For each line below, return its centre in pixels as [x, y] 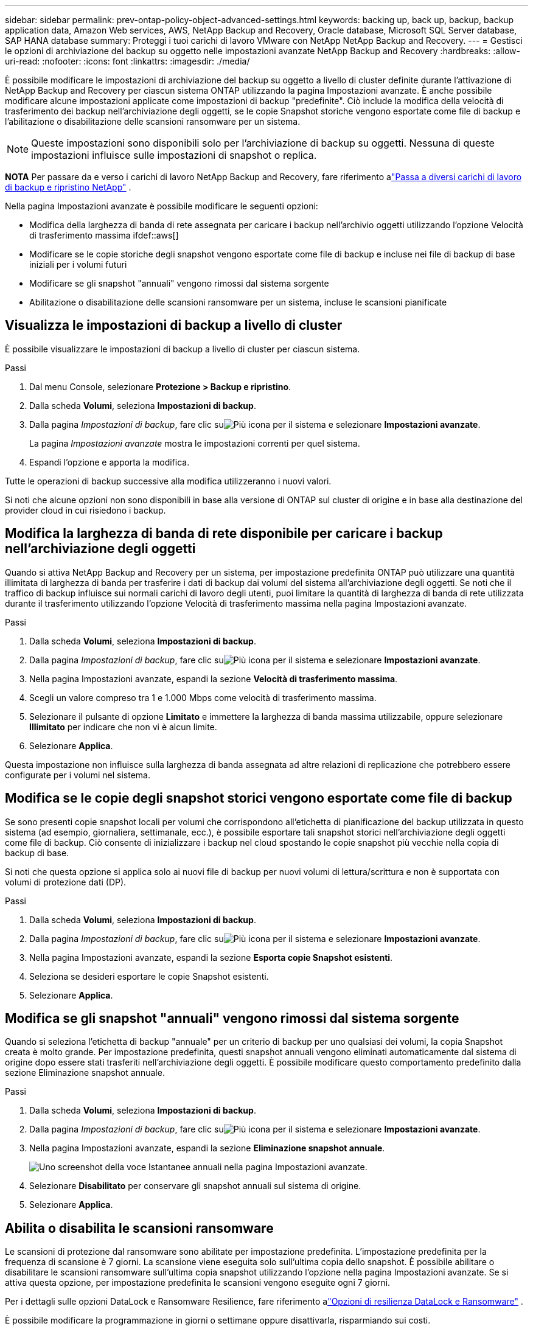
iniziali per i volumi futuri [78, 264]
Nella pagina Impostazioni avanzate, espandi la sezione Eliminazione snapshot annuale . [207, 1148]
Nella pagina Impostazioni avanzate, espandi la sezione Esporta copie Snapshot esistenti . [211, 957]
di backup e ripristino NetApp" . [68, 187]
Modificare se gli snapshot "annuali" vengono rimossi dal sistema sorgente [179, 283]
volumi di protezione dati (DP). [66, 882]
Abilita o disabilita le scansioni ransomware [139, 1228]
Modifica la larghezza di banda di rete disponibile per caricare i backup [224, 534]
